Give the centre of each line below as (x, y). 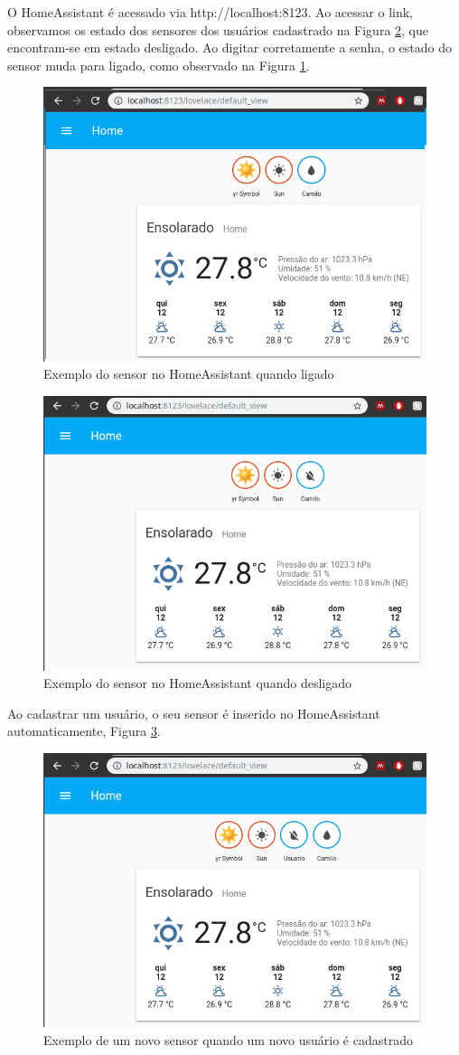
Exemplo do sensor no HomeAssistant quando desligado (197, 683)
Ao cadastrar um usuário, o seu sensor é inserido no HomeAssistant (194, 713)
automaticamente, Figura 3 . (84, 731)
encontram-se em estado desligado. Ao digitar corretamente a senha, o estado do (230, 47)
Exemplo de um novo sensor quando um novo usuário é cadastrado (228, 1039)
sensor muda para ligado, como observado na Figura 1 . (159, 65)
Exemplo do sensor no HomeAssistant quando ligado (189, 374)
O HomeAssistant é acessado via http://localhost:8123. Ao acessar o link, (210, 12)
